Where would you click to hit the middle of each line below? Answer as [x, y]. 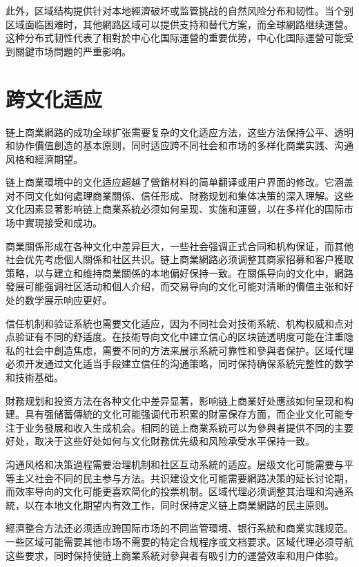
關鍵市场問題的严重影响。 [73, 51]
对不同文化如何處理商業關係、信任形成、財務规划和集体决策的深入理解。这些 [179, 195]
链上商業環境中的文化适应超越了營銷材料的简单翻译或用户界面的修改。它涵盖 [179, 182]
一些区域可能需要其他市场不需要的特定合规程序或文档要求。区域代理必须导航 [179, 541]
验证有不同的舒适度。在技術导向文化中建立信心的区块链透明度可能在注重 [179, 337]
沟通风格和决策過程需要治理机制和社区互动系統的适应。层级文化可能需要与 [175, 464]
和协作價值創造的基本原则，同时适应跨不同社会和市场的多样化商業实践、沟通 [179, 145]
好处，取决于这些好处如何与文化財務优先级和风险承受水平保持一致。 [160, 441]
